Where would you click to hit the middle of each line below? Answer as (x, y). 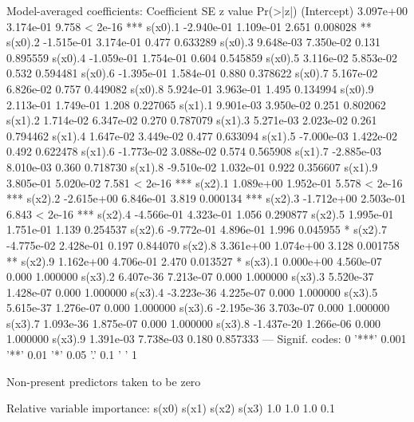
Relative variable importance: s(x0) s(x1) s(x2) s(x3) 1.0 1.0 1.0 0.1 (171, 408)
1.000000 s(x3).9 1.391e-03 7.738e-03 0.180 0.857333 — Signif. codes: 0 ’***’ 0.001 (207, 339)
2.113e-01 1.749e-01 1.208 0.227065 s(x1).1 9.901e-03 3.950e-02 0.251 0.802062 (196, 104)
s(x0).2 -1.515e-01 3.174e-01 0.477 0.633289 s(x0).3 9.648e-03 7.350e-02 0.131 (194, 42)
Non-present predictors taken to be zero (104, 381)
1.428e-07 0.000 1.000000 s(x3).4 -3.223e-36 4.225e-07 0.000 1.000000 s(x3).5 (192, 292)
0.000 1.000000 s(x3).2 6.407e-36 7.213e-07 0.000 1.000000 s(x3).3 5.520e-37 (190, 276)
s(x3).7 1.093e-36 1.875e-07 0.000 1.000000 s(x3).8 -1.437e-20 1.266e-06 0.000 (194, 323)
